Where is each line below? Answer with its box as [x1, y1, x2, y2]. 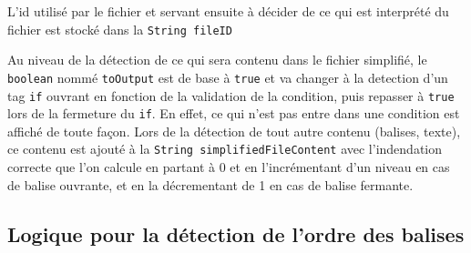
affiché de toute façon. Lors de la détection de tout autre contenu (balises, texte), [7, 121, 461, 140]
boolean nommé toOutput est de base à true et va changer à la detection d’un [7, 67, 448, 86]
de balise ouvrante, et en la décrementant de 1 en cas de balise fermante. [7, 175, 414, 194]
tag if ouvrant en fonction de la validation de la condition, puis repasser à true [7, 86, 455, 105]
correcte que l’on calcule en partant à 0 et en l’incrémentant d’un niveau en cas [7, 157, 450, 177]
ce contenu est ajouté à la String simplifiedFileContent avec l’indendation [7, 139, 443, 158]
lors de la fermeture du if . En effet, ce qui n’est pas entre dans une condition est [7, 104, 460, 123]
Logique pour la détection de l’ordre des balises [7, 219, 465, 248]
